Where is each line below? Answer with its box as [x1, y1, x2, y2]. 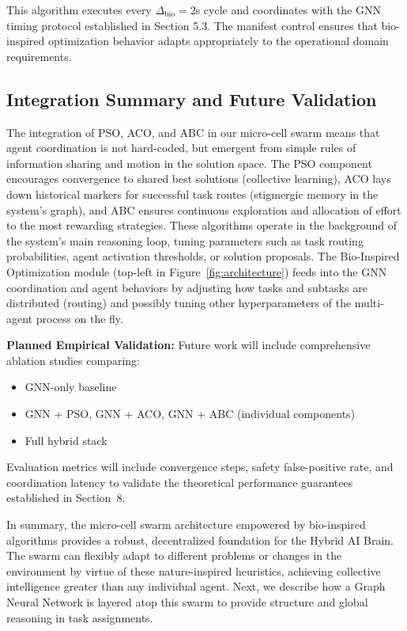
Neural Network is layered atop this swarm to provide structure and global [6, 594, 368, 610]
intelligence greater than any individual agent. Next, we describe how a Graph [6, 578, 386, 595]
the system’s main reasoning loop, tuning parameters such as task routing [6, 232, 364, 249]
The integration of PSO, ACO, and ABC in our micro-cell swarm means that [6, 124, 380, 140]
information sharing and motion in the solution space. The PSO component [6, 154, 372, 171]
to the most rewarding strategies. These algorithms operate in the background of [6, 217, 398, 234]
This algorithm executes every [6, 2, 152, 17]
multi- [354, 295, 384, 311]
